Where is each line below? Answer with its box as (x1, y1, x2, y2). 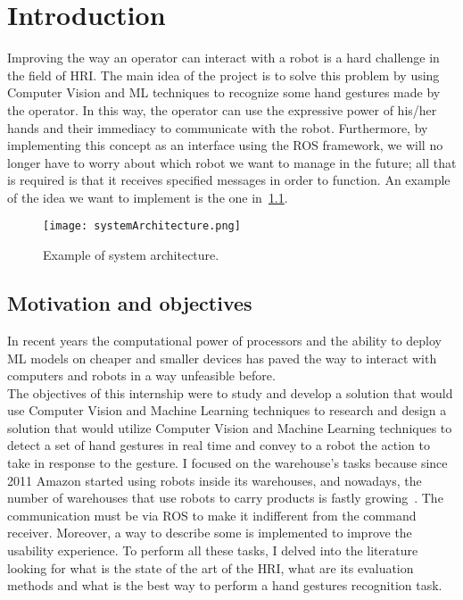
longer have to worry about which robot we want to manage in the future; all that (7, 153, 457, 171)
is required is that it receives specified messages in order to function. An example (7, 171, 451, 189)
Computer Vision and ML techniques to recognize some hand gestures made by (7, 83, 441, 102)
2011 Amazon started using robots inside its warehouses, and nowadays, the (7, 471, 422, 489)
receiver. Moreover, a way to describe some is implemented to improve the (7, 523, 412, 542)
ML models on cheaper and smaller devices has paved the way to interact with (7, 348, 437, 367)
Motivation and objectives (7, 289, 252, 317)
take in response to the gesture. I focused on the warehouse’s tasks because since (7, 454, 448, 472)
